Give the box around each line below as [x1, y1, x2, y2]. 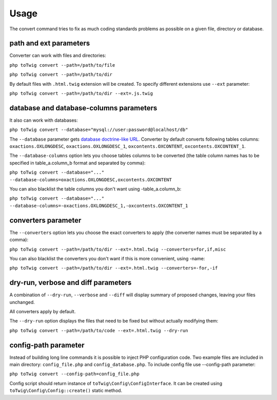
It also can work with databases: [9, 117, 78, 123]
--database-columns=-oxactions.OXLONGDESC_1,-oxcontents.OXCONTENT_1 [9, 203, 188, 208]
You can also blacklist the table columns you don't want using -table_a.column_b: [9, 186, 182, 192]
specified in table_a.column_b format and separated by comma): [9, 160, 146, 166]
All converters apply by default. [9, 308, 76, 314]
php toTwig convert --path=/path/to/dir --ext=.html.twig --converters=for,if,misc [9, 246, 226, 252]
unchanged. [9, 299, 35, 305]
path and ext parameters [9, 39, 90, 48]
